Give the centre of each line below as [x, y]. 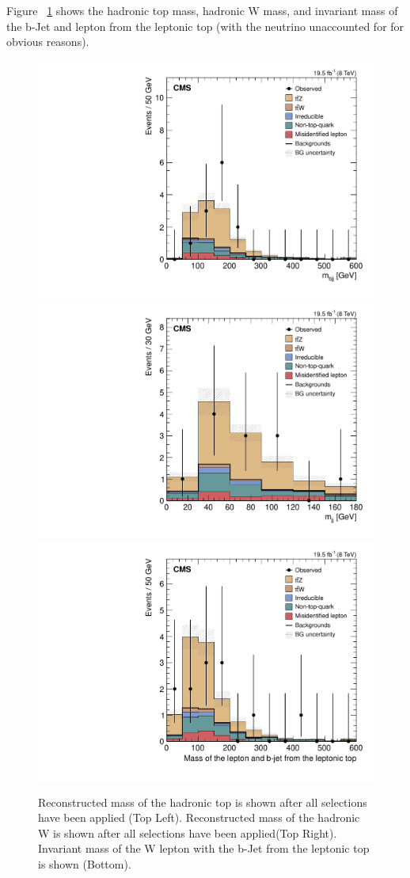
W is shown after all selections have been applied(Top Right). [188, 832]
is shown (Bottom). [85, 863]
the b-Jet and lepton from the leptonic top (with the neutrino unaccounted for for [205, 26]
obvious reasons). [48, 42]
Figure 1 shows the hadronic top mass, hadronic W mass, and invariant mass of [202, 10]
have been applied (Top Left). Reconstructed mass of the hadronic [199, 817]
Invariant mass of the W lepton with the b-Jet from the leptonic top [204, 848]
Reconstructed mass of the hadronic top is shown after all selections [203, 802]
